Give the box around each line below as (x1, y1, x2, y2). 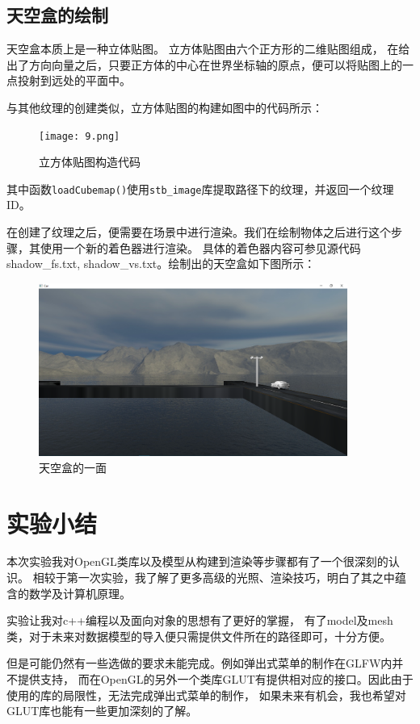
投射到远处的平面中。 (17, 72, 131, 89)
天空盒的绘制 (6, 2, 108, 27)
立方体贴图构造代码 (39, 153, 141, 170)
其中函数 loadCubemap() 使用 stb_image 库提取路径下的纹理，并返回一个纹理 (6, 180, 394, 197)
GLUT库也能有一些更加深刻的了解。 (6, 702, 198, 719)
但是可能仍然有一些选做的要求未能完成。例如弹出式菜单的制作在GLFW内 (6, 655, 393, 672)
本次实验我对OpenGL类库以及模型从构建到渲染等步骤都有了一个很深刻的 (6, 553, 388, 570)
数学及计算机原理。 (28, 584, 131, 601)
